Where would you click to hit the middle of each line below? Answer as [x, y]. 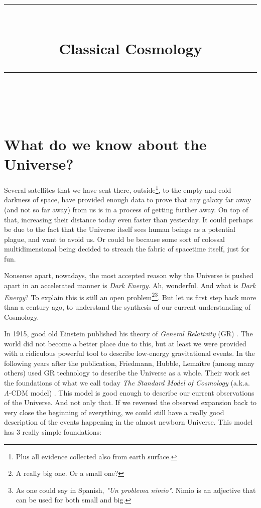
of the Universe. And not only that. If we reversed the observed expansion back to [130, 402]
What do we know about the [105, 144]
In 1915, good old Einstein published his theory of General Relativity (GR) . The [128, 334]
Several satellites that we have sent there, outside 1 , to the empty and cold [118, 189]
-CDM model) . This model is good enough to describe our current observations [132, 392]
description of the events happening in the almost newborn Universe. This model [128, 422]
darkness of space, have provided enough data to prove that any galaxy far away [128, 200]
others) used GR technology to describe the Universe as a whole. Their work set [127, 373]
